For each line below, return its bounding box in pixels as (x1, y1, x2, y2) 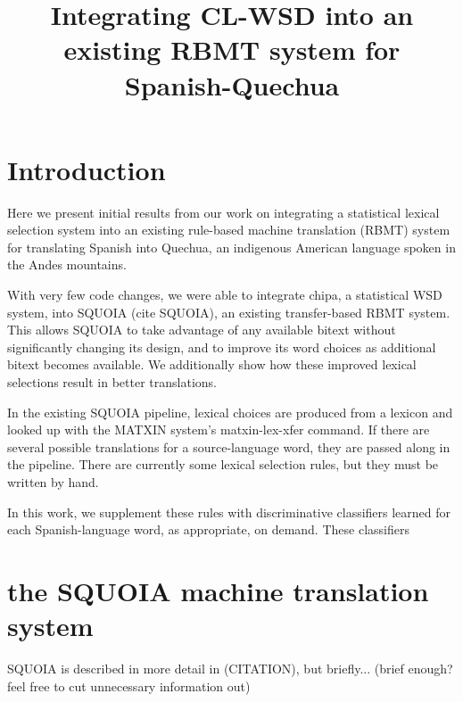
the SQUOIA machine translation (7, 572, 429, 608)
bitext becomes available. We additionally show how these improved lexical (7, 355, 417, 374)
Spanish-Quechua (124, 66, 340, 103)
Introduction (7, 151, 166, 187)
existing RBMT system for (63, 31, 401, 68)
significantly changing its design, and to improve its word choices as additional (7, 337, 436, 356)
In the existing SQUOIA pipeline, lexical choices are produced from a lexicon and (7, 402, 453, 421)
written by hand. (7, 473, 99, 491)
